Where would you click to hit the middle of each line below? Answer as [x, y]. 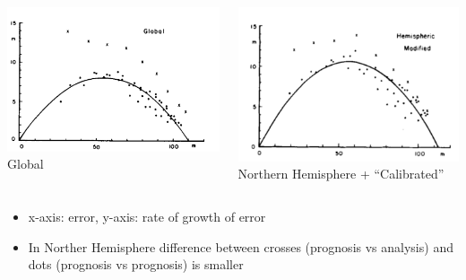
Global [26, 164]
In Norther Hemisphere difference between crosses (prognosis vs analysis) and [241, 246]
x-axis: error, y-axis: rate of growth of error [147, 216]
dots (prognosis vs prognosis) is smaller [136, 264]
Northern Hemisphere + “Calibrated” [341, 174]
